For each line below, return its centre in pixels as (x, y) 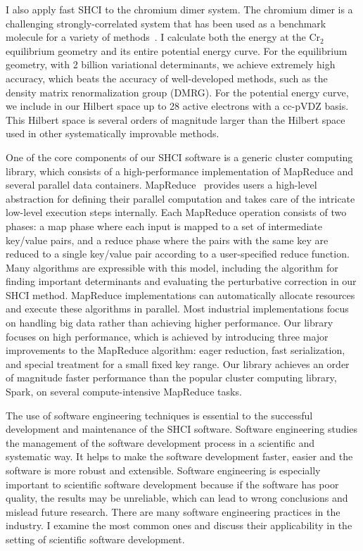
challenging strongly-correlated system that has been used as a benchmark (166, 23)
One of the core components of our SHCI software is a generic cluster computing (179, 157)
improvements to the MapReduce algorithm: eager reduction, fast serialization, (176, 350)
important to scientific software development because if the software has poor (172, 484)
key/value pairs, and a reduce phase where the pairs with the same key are (167, 240)
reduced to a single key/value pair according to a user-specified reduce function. (178, 254)
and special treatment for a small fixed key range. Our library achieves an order (178, 363)
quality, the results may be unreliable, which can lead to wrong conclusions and (177, 498)
